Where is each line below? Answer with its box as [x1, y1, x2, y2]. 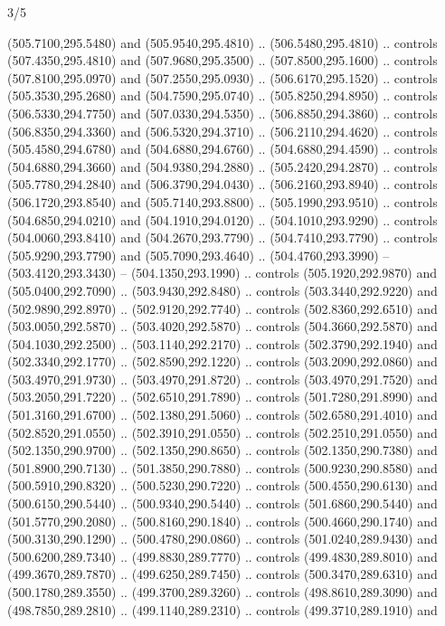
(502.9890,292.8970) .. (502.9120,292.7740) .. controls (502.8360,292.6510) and [7, 299, 438, 318]
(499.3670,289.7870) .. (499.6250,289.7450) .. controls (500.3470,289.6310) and [7, 564, 438, 583]
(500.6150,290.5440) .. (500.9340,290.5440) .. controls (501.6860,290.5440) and [7, 494, 438, 513]
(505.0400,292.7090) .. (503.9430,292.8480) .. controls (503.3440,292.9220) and [7, 280, 438, 299]
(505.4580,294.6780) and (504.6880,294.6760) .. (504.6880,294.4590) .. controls [7, 139, 438, 158]
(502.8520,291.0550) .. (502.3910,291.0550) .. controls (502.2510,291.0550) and [7, 422, 438, 441]
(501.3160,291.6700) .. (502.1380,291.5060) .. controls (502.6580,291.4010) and [7, 405, 438, 424]
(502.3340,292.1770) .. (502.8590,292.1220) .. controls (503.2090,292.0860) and [7, 352, 438, 371]
